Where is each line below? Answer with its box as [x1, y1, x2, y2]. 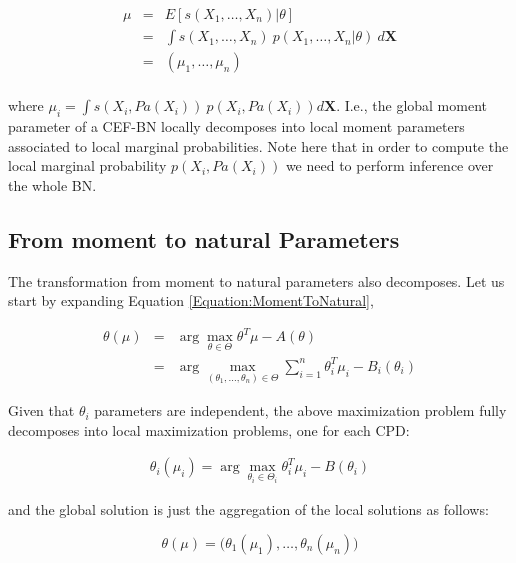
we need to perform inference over [285, 155, 494, 176]
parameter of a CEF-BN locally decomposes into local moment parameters [8, 115, 465, 136]
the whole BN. [8, 174, 97, 195]
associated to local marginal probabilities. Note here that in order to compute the [8, 135, 509, 156]
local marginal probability [8, 155, 167, 176]
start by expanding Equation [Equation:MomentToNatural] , [8, 290, 374, 311]
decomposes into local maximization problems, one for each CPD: [8, 419, 410, 440]
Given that [8, 400, 75, 421]
